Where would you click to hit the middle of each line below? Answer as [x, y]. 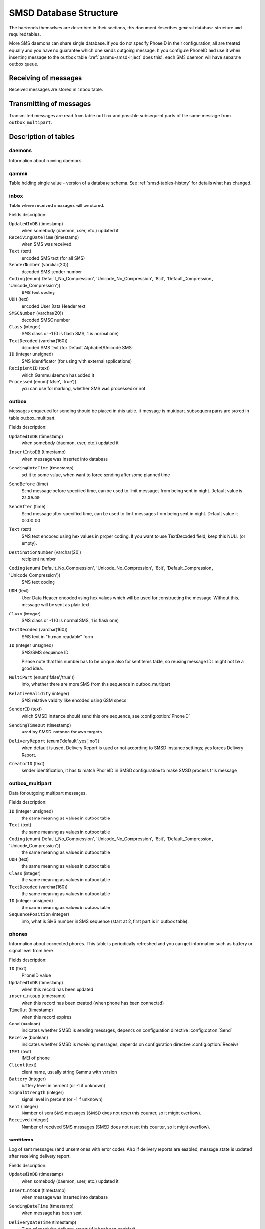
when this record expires [46, 1017]
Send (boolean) [25, 1024]
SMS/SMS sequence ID [45, 652]
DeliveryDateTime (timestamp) [42, 1222]
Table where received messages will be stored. [57, 205]
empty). [29, 543]
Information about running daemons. [46, 160]
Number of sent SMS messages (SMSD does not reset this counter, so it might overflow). [111, 1113]
